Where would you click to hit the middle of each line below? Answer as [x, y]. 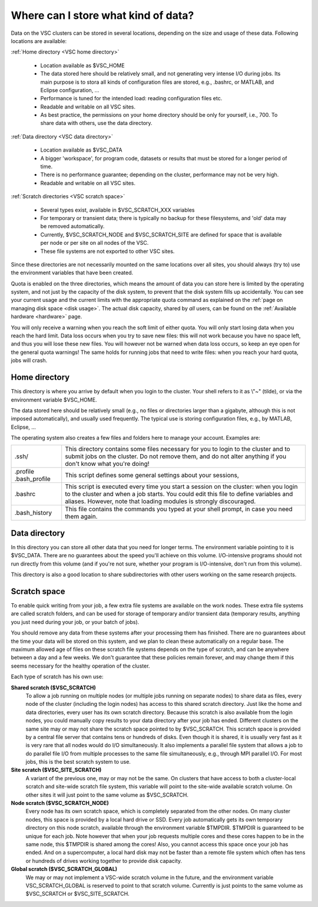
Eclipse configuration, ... [70, 90]
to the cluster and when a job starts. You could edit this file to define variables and [179, 494]
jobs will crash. [29, 360]
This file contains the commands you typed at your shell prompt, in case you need [179, 509]
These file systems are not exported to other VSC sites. [107, 251]
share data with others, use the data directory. [96, 123]
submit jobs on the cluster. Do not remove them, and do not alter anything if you [176, 456]
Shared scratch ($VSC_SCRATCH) [54, 688]
